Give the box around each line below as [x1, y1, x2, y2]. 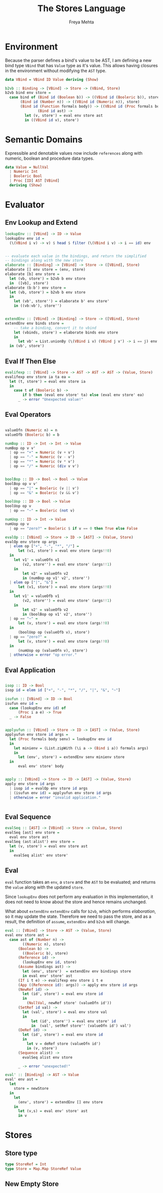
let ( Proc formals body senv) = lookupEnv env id [9, 736, 112, 742]
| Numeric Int [9, 169, 38, 174]
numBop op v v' [5, 446, 36, 450]
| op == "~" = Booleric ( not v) [9, 508, 75, 513]
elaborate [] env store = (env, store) [5, 267, 86, 272]
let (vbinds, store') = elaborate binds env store [14, 330, 118, 335]
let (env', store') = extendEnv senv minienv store [17, 755, 125, 760]
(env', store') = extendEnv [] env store [17, 1100, 103, 1104]
